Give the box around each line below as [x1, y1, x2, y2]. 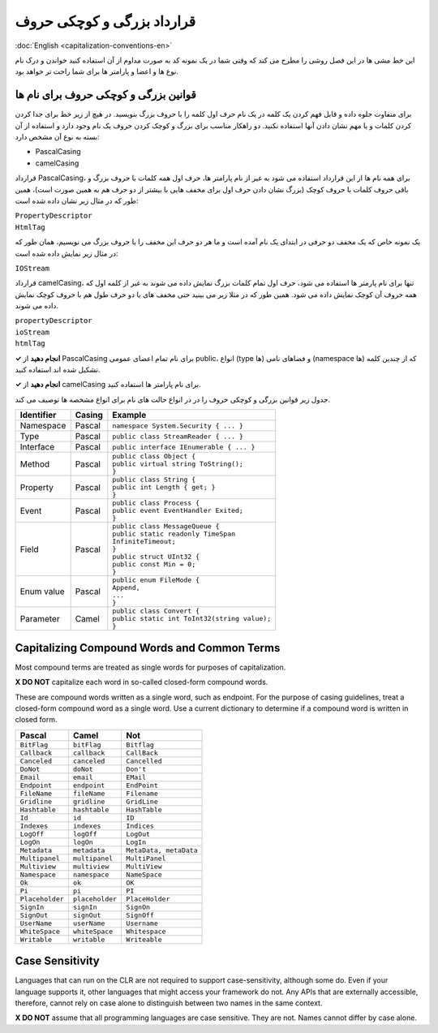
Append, [112, 583, 141, 592]
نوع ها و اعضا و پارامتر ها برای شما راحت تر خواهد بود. [15, 67, 178, 76]
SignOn [126, 902, 150, 911]
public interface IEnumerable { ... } [112, 442, 255, 451]
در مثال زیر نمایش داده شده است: [15, 248, 118, 258]
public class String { [112, 476, 196, 484]
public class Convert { [112, 607, 200, 616]
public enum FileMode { [112, 576, 200, 584]
